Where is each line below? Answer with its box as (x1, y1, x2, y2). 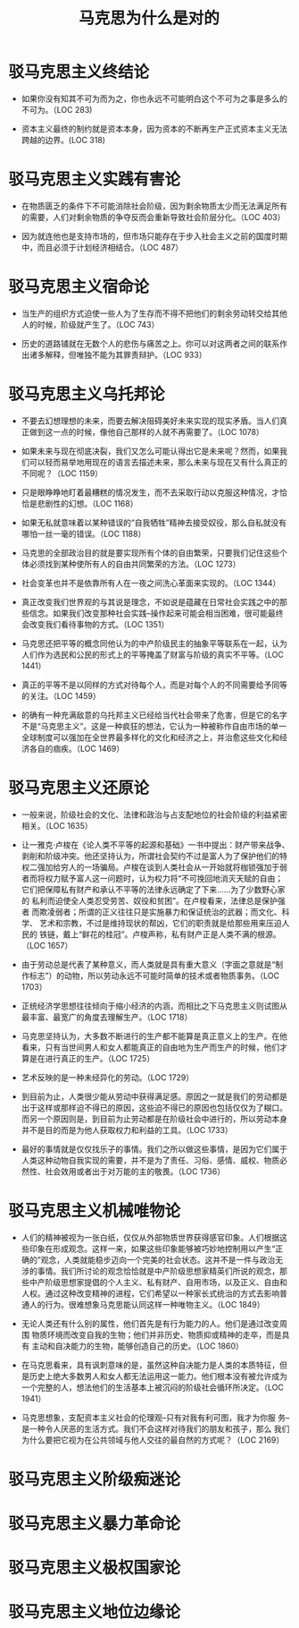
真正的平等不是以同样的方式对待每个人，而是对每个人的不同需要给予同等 (21, 679, 287, 690)
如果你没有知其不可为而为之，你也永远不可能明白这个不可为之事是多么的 (21, 93, 287, 104)
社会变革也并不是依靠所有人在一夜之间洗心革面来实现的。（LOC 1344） (21, 577, 281, 588)
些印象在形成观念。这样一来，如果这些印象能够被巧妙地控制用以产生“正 (21, 1243, 283, 1254)
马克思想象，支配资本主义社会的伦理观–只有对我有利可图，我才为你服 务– (21, 1411, 290, 1423)
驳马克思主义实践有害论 (8, 169, 181, 190)
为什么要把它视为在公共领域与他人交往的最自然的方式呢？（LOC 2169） (21, 1434, 285, 1445)
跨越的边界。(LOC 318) (21, 134, 106, 145)
